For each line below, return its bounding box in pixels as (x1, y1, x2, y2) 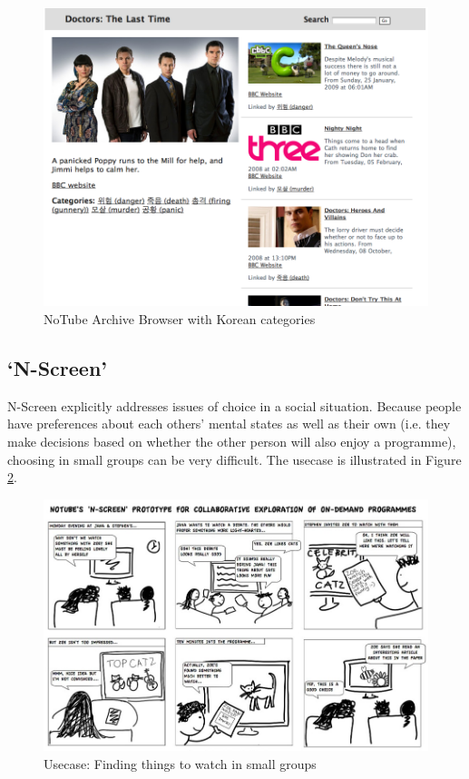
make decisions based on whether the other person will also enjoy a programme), (7, 431, 456, 450)
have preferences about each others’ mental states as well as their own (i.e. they (7, 414, 451, 433)
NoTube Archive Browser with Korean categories (44, 309, 316, 328)
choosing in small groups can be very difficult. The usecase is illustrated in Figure (7, 449, 462, 468)
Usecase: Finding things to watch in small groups (44, 754, 317, 773)
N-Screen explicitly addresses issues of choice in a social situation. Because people (7, 396, 462, 415)
